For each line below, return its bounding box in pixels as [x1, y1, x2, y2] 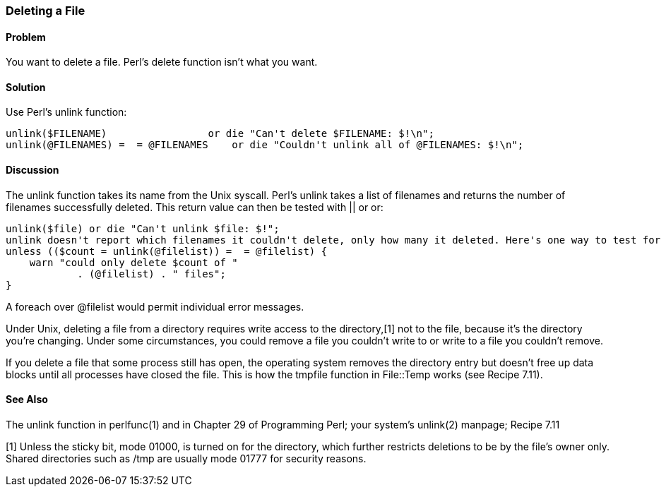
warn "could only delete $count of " [29, 256, 238, 268]
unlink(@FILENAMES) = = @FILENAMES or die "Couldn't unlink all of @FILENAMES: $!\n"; [6, 139, 524, 151]
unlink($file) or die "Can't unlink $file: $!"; [6, 222, 280, 234]
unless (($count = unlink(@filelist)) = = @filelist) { [6, 245, 328, 257]
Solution [6, 80, 46, 93]
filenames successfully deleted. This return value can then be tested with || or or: [6, 200, 383, 213]
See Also [6, 393, 48, 406]
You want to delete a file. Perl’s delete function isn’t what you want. [6, 56, 318, 68]
